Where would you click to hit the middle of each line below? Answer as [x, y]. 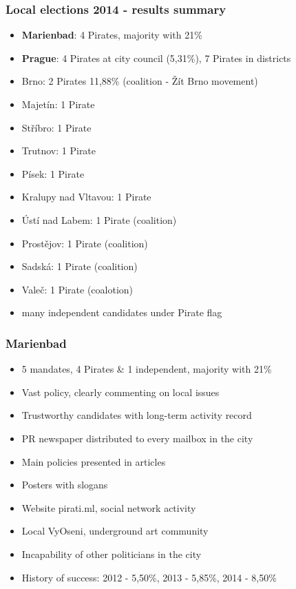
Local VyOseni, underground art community [115, 531]
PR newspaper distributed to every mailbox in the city [137, 438]
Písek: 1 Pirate [53, 173]
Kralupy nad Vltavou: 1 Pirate [86, 197]
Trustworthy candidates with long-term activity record [137, 415]
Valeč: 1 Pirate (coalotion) [77, 289]
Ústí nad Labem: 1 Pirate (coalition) [99, 219]
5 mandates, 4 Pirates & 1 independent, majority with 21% [147, 369]
